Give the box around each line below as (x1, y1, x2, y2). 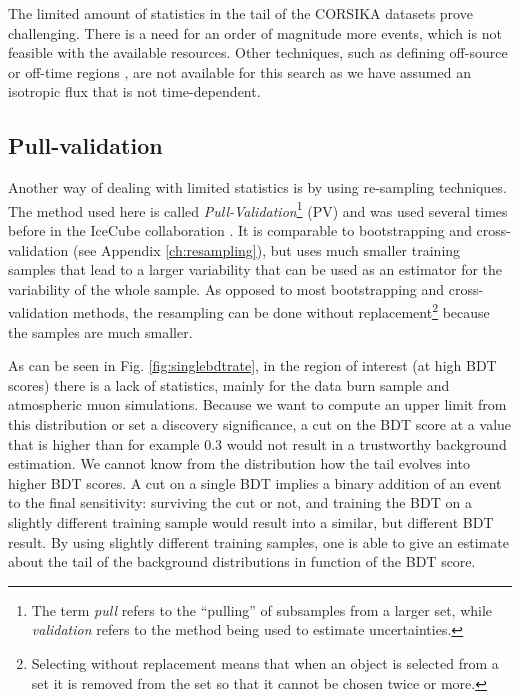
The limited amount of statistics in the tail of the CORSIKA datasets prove (8, 3, 473, 23)
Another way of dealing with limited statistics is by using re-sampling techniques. (8, 177, 507, 198)
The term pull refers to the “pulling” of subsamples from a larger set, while (31, 599, 493, 620)
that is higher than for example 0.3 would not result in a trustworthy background (8, 433, 507, 454)
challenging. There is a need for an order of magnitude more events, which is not (8, 22, 502, 43)
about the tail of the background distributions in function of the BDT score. (8, 551, 476, 572)
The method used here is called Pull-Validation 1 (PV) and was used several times (8, 197, 508, 221)
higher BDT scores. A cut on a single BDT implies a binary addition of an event (8, 472, 502, 493)
